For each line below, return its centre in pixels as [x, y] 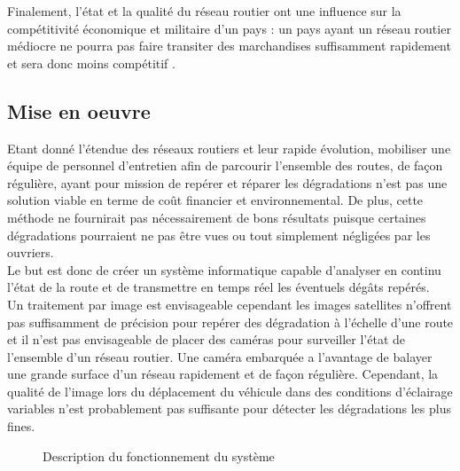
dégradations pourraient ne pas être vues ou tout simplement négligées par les [219, 235]
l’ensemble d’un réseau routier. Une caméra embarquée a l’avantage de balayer [220, 356]
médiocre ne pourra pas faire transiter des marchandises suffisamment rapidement [229, 46]
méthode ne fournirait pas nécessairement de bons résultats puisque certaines [217, 217]
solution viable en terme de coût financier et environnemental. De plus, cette [215, 200]
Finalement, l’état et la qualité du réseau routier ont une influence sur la [204, 11]
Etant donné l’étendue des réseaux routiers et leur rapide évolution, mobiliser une [229, 148]
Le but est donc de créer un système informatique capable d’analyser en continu [224, 269]
